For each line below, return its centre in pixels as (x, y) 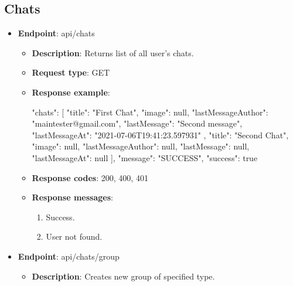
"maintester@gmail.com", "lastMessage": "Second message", (137, 123)
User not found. (74, 236)
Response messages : (72, 197)
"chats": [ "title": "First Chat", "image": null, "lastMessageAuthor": (150, 112)
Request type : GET (71, 72)
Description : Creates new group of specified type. (123, 276)
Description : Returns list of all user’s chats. (113, 52)
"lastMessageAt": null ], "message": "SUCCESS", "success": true (145, 157)
